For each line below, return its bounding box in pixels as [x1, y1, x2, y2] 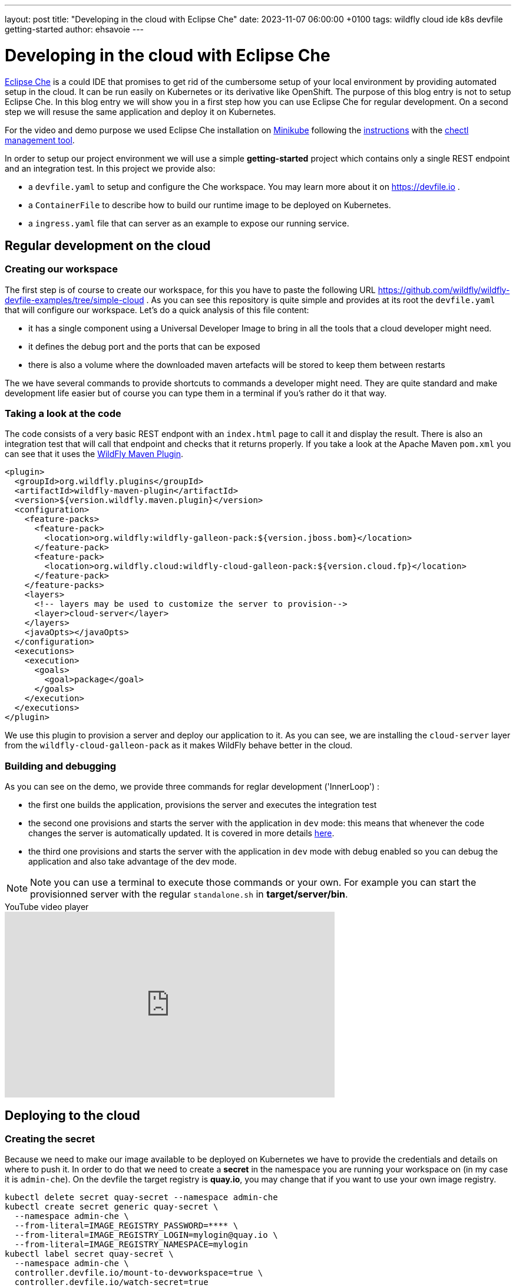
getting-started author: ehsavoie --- [5, 24, 144, 34]
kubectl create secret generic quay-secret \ [5, 1202, 219, 1212]
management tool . [5, 134, 75, 145]
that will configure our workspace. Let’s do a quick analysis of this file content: [5, 304, 309, 315]
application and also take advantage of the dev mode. [28, 856, 237, 867]
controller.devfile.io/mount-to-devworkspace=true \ [14, 1268, 263, 1278]
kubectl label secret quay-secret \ [5, 1249, 174, 1259]
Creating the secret [5, 1133, 95, 1145]
